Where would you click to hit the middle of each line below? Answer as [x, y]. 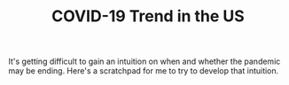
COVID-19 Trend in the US [148, 16]
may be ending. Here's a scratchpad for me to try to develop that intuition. [144, 71]
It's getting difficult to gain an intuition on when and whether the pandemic [144, 62]
